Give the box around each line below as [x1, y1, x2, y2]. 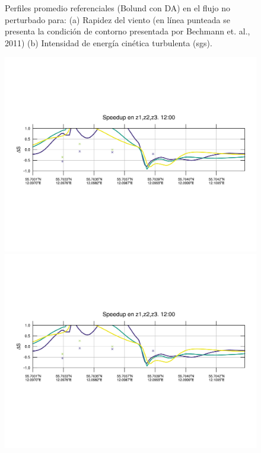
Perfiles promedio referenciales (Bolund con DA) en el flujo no [5, 2, 231, 14]
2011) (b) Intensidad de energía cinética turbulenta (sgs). [5, 36, 212, 49]
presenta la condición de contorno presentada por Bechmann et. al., [5, 25, 250, 37]
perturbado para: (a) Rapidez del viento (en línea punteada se [5, 13, 230, 25]
